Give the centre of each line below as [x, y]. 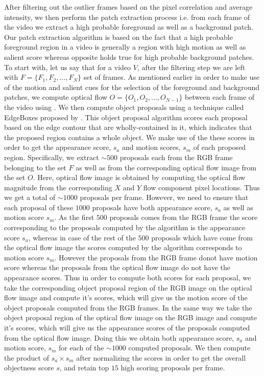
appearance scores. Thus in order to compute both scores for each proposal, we [128, 278]
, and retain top [84, 368]
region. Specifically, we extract [52, 157]
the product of [27, 357]
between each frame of [220, 97]
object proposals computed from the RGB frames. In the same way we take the [128, 307]
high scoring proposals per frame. [173, 368]
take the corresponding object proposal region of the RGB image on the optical [128, 287]
